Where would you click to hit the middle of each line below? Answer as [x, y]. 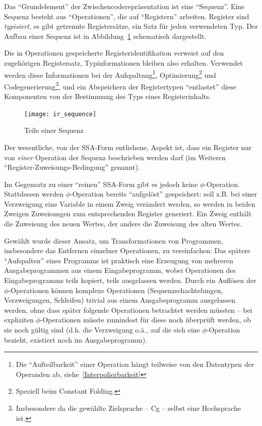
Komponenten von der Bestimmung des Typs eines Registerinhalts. [108, 96]
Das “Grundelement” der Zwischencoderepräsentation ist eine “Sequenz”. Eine [124, 6]
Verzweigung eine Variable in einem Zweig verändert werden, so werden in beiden [130, 203]
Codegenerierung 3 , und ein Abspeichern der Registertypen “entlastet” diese [120, 85]
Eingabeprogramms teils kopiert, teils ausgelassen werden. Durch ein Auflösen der [130, 280]
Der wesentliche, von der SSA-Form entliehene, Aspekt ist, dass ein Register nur [128, 147]
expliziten [19, 320]
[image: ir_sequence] [60, 114]
